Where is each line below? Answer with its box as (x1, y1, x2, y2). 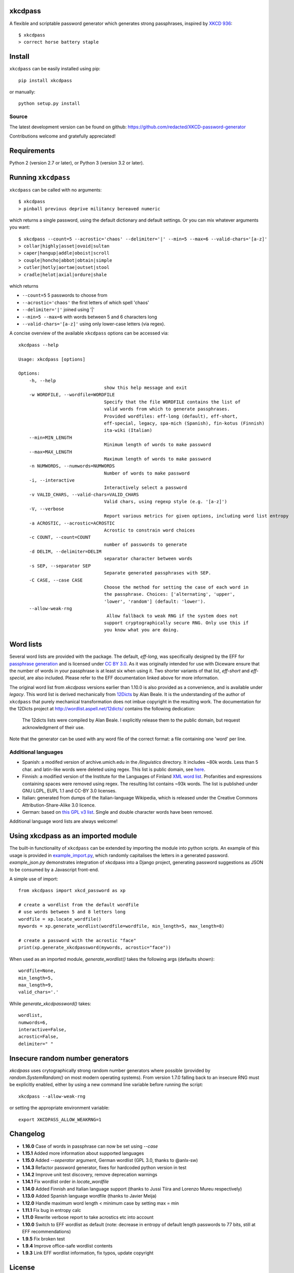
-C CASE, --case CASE (28, 577, 83, 583)
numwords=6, (18, 1019, 48, 1026)
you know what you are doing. (104, 627, 179, 633)
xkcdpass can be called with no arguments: (9, 186, 102, 193)
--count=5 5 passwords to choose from (22, 292, 108, 298)
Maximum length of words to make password (104, 456, 211, 462)
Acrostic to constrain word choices (104, 527, 195, 533)
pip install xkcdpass (18, 77, 72, 84)
